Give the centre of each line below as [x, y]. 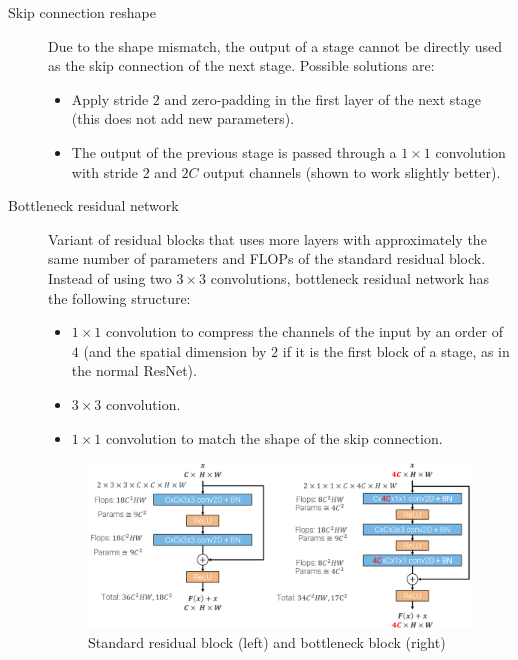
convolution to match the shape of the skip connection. [274, 437]
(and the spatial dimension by [175, 350]
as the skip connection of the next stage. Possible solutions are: [241, 65]
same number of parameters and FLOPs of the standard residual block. [267, 258]
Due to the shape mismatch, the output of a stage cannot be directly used [275, 45]
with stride [105, 171]
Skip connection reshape [82, 12]
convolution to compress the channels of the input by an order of [305, 331]
